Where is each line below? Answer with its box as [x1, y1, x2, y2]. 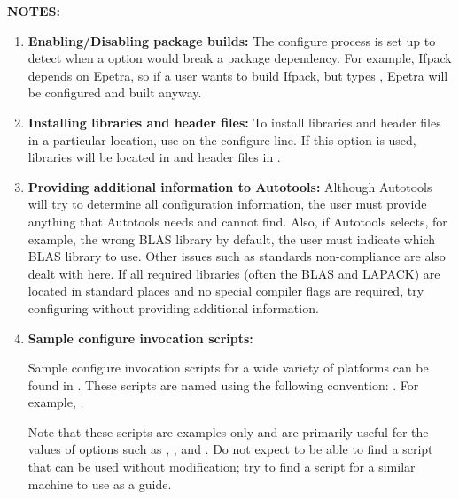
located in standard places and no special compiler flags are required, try [27, 281, 424, 300]
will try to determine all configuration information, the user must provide [27, 195, 427, 213]
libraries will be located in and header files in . [27, 148, 281, 166]
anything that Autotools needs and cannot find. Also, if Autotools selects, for [27, 211, 447, 230]
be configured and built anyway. [27, 83, 202, 102]
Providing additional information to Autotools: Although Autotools [27, 177, 432, 196]
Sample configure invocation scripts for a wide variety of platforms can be [27, 358, 429, 377]
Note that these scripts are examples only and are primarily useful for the [27, 422, 429, 441]
